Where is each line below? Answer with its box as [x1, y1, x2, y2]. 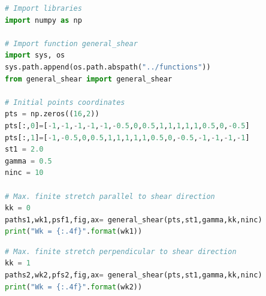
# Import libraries [5, 4, 82, 13]
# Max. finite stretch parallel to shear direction [5, 192, 215, 201]
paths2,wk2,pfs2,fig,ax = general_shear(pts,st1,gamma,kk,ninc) [5, 271, 262, 280]
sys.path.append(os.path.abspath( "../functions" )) [5, 62, 211, 71]
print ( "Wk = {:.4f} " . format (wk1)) [5, 227, 143, 236]
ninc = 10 [5, 168, 44, 177]
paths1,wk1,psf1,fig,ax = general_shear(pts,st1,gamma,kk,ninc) [5, 215, 262, 224]
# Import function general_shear [5, 39, 138, 48]
